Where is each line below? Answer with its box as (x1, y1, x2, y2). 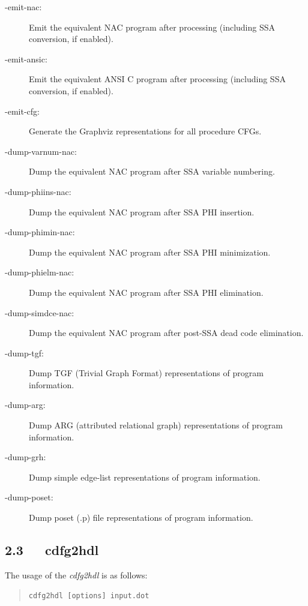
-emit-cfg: (5, 104, 40, 117)
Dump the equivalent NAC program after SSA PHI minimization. (29, 245, 271, 258)
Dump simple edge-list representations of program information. (29, 470, 261, 483)
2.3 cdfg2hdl (5, 541, 99, 559)
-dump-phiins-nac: (5, 185, 71, 197)
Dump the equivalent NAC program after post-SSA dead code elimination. (29, 326, 304, 339)
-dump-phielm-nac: (5, 266, 74, 278)
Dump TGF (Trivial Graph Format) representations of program (29, 367, 264, 379)
